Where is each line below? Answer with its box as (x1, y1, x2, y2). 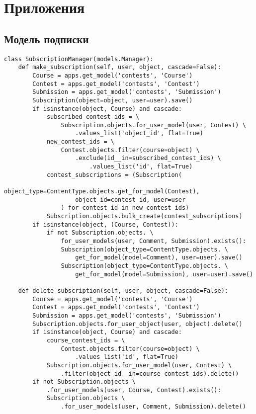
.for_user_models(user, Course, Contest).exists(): (46, 386, 221, 394)
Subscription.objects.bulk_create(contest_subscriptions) (46, 213, 243, 220)
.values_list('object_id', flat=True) (75, 130, 203, 137)
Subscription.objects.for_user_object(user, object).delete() (32, 320, 243, 328)
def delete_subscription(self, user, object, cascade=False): (18, 287, 229, 294)
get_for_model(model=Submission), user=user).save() (75, 270, 254, 278)
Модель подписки (4, 31, 89, 46)
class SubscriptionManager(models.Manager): (4, 55, 154, 63)
